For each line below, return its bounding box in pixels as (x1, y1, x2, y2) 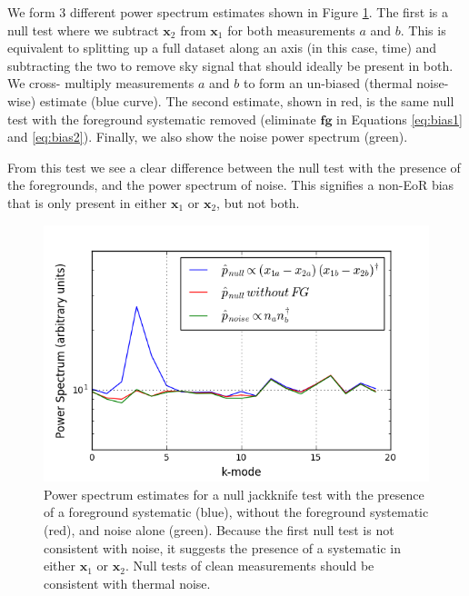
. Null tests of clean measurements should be (125, 556, 374, 575)
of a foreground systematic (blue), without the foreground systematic (44, 502, 429, 521)
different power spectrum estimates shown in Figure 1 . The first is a (69, 3, 449, 21)
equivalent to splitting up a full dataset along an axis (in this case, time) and (7, 38, 437, 57)
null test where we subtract (7, 20, 159, 39)
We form (7, 3, 55, 21)
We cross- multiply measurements (7, 74, 195, 93)
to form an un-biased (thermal (243, 74, 413, 93)
